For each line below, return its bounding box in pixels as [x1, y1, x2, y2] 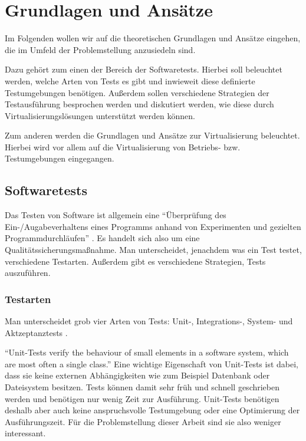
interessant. [5, 427, 46, 439]
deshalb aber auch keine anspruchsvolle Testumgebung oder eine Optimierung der [5, 404, 300, 416]
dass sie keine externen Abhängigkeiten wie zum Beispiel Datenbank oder [5, 369, 270, 381]
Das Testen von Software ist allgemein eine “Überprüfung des [5, 209, 226, 221]
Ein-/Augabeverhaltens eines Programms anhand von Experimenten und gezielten [5, 220, 301, 232]
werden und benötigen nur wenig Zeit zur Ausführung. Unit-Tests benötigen [5, 392, 279, 404]
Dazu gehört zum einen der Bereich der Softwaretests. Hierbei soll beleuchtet [5, 63, 282, 75]
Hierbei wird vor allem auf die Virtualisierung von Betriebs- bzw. [5, 140, 241, 153]
